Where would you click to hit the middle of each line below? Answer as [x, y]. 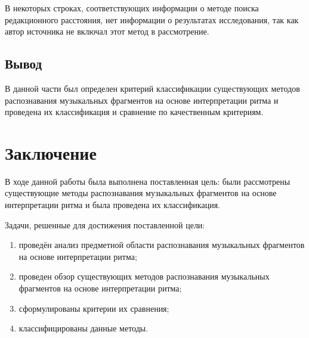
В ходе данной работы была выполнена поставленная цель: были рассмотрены [148, 181]
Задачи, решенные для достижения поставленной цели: [105, 224]
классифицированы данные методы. [84, 328]
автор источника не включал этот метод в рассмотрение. [107, 31]
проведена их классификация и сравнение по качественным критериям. [134, 112]
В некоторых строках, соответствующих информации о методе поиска [132, 8]
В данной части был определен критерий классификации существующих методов [152, 88]
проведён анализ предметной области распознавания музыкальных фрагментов [162, 245]
